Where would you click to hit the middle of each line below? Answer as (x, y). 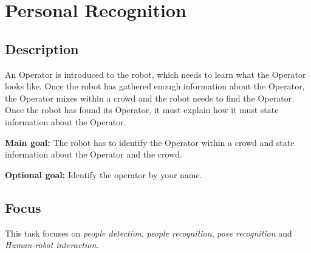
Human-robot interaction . (52, 245)
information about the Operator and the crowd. (94, 154)
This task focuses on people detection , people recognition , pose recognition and (149, 233)
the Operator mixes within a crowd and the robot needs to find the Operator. (150, 98)
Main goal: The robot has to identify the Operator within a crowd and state (150, 142)
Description (42, 48)
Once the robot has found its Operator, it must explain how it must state (142, 110)
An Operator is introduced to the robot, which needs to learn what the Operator (155, 74)
